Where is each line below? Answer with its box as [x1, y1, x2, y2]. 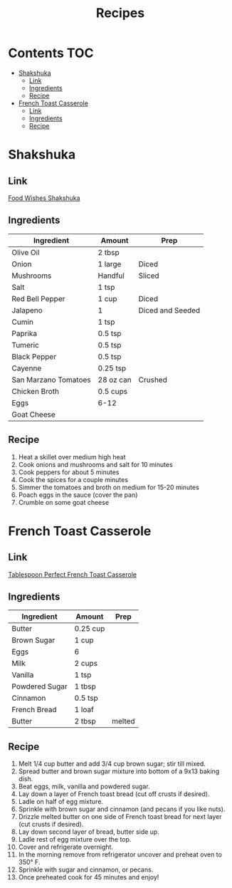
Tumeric [11, 340, 40, 350]
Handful [97, 271, 125, 281]
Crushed [138, 375, 168, 385]
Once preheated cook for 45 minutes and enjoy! [18, 873, 159, 882]
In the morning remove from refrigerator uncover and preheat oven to [18, 850, 223, 859]
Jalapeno [11, 305, 43, 315]
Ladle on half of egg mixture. [18, 798, 104, 806]
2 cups [74, 659, 98, 669]
